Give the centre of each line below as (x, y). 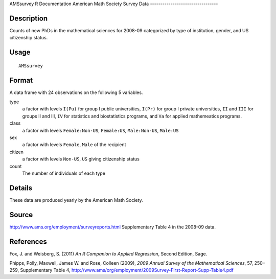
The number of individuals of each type (64, 173)
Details (21, 188)
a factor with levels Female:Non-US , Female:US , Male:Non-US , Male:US (100, 130)
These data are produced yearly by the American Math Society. (76, 200)
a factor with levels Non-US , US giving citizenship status (81, 159)
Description (29, 18)
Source (21, 215)
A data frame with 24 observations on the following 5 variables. (76, 92)
